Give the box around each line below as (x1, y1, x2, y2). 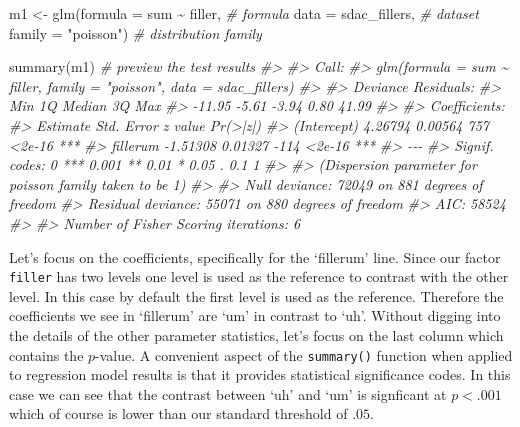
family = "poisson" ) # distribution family (9, 22, 262, 43)
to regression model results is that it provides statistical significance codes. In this (9, 364, 511, 385)
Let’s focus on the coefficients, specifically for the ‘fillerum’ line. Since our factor (9, 246, 501, 267)
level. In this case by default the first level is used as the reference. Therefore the (9, 285, 504, 306)
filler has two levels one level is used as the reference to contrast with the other (9, 266, 509, 287)
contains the (9, 344, 84, 365)
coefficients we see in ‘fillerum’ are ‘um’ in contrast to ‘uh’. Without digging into (9, 305, 501, 326)
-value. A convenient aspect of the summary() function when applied (95, 344, 513, 365)
